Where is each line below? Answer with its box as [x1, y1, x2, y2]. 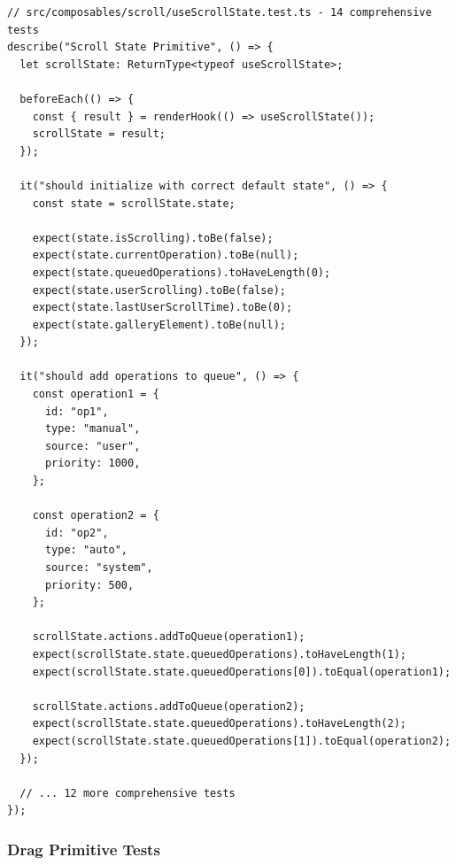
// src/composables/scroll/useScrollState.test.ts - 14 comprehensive [7, 6, 432, 19]
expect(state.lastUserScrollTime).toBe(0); [32, 301, 293, 314]
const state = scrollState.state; [32, 197, 236, 210]
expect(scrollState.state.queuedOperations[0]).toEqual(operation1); [32, 665, 452, 678]
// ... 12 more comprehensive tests [19, 786, 236, 799]
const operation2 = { [32, 509, 159, 522]
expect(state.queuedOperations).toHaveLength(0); [32, 266, 331, 279]
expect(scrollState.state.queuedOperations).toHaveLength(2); [32, 717, 407, 730]
